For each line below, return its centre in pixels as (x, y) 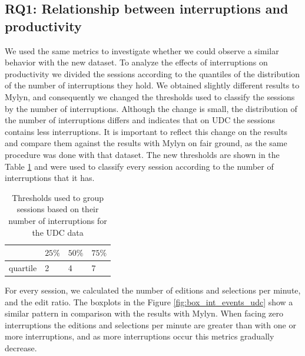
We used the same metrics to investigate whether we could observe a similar (142, 50)
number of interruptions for (58, 220)
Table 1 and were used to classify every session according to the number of (139, 166)
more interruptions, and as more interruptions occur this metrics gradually (140, 336)
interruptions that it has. (50, 178)
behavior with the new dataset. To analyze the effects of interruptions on (136, 62)
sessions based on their (58, 209)
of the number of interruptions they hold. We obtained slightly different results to (152, 85)
